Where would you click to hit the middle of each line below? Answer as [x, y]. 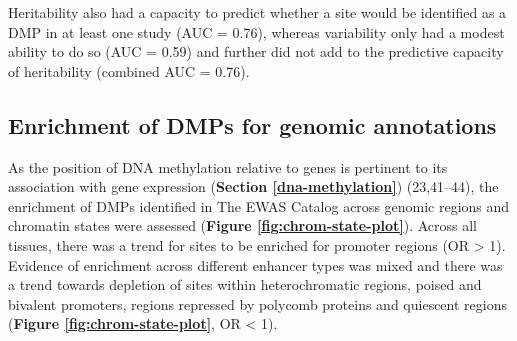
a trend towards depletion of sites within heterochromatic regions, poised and [245, 284]
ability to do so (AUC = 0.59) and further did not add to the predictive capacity [256, 51]
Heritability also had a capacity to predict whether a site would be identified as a [257, 12]
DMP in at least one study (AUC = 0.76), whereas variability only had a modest [256, 31]
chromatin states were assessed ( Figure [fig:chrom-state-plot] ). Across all [242, 225]
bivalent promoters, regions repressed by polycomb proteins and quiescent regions [257, 303]
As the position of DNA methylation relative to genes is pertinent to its [228, 166]
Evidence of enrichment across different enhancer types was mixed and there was [255, 264]
